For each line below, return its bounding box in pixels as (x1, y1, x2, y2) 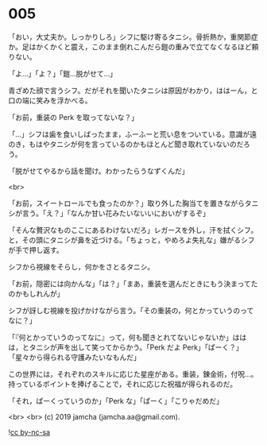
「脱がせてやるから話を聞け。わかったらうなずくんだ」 (8, 166, 189, 176)
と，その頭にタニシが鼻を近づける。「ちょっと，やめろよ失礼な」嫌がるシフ (8, 235, 255, 245)
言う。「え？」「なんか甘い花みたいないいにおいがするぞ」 (21, 208, 211, 218)
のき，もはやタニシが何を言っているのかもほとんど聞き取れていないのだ (8, 139, 244, 149)
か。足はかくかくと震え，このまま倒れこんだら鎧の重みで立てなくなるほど (8, 41, 252, 52)
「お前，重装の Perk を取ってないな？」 (8, 112, 139, 122)
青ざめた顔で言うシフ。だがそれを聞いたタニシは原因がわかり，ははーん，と (8, 85, 258, 95)
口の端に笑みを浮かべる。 (8, 95, 92, 105)
